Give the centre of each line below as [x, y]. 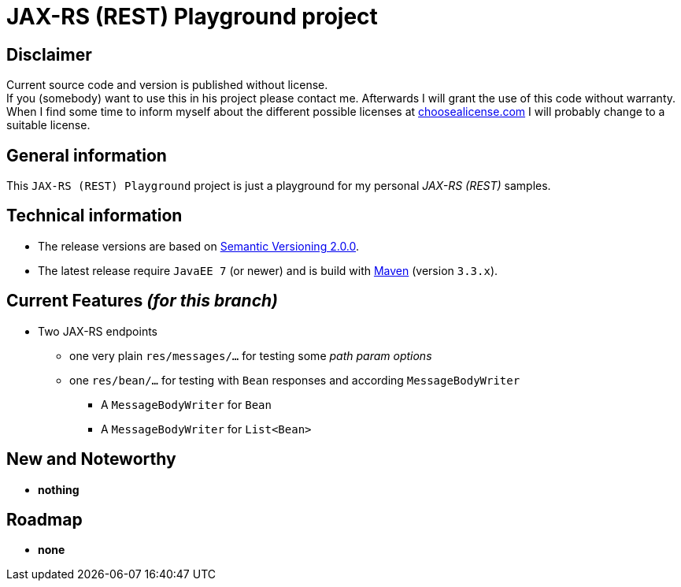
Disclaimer [49, 54]
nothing [59, 489]
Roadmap [44, 519]
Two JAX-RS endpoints [98, 331]
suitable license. [48, 125]
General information [87, 155]
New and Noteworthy [91, 459]
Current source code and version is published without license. [167, 85]
